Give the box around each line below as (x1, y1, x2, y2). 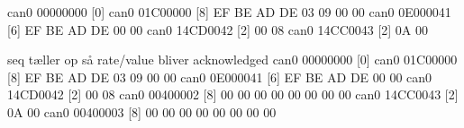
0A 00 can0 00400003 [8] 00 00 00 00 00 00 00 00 (7, 102, 277, 121)
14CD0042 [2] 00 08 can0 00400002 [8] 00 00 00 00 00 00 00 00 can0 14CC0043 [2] (7, 85, 459, 104)
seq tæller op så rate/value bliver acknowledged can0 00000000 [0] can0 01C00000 (7, 50, 458, 69)
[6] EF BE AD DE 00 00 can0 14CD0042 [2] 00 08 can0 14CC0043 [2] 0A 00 (7, 20, 429, 38)
